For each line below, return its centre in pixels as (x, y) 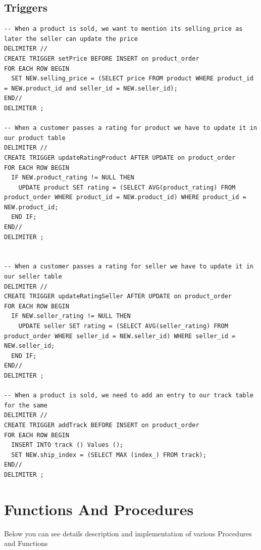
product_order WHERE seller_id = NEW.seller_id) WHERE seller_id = (120, 336)
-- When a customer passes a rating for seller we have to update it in (129, 267)
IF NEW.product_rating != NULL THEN (73, 178)
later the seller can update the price (71, 39)
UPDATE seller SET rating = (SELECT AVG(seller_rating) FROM (123, 326)
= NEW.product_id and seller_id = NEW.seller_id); (91, 88)
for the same (26, 405)
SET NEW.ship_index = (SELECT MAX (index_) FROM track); (109, 455)
